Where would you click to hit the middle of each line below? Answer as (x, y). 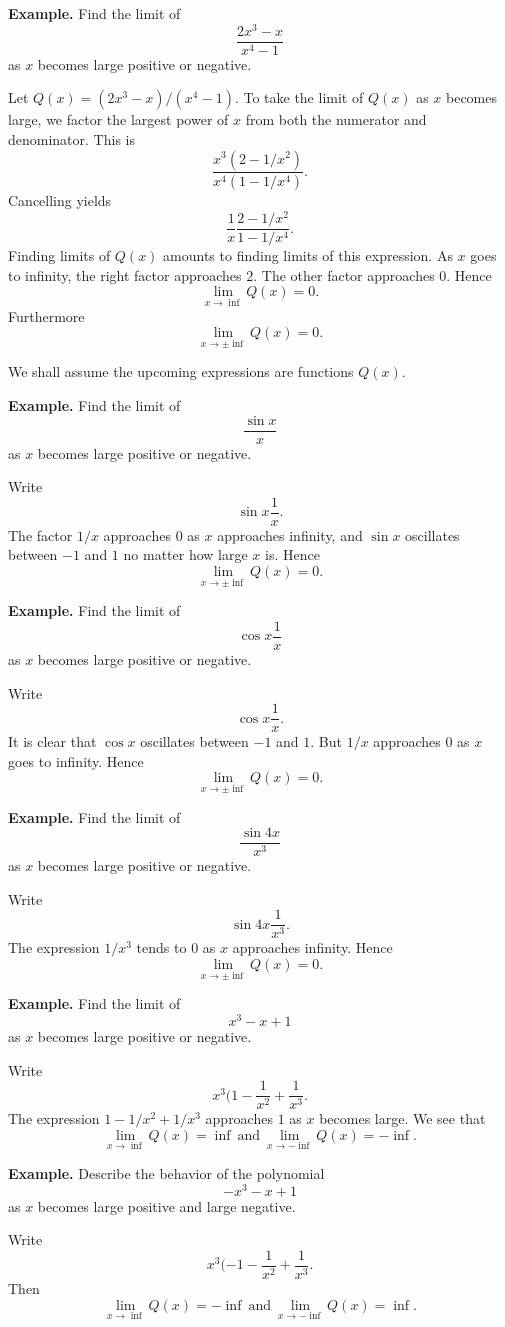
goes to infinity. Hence (76, 760)
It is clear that (52, 741)
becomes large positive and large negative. (166, 1205)
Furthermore (46, 315)
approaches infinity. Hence (312, 947)
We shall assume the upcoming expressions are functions (181, 371)
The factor (40, 534)
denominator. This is (71, 138)
